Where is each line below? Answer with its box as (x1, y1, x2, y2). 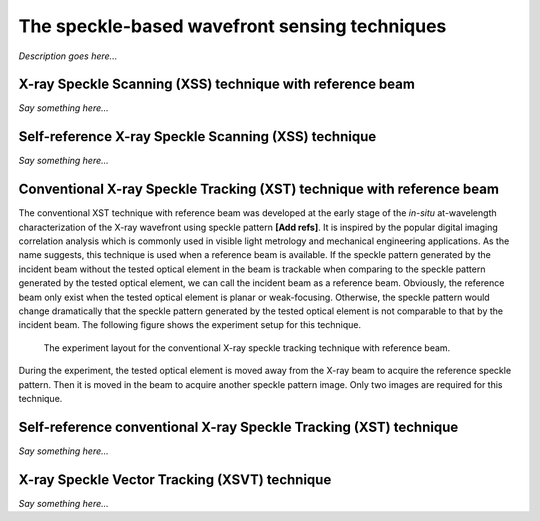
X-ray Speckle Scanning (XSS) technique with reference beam (18, 76, 415, 93)
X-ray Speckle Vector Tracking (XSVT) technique (18, 471, 332, 488)
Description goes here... (18, 50, 118, 62)
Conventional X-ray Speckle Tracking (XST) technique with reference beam (18, 181, 500, 198)
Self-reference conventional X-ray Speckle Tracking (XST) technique (18, 418, 459, 435)
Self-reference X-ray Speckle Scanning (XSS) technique (18, 128, 377, 145)
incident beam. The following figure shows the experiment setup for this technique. (18, 319, 362, 331)
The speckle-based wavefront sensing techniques (18, 15, 447, 37)
